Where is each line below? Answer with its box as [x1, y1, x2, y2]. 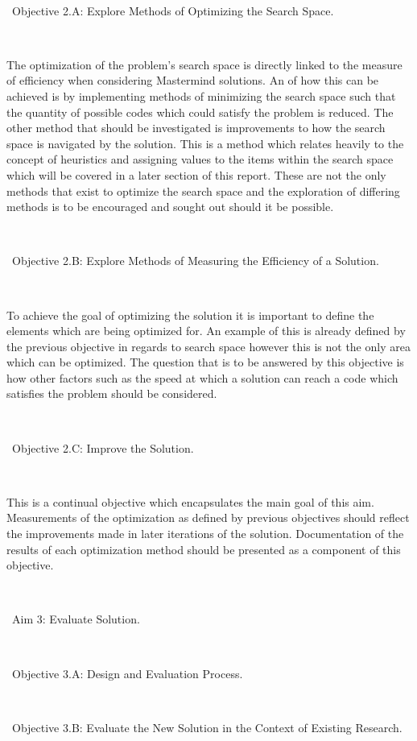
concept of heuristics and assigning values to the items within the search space [6, 151, 394, 168]
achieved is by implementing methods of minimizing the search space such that [6, 87, 396, 104]
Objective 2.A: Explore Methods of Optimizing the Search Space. [11, 2, 334, 19]
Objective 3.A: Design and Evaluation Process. [11, 664, 243, 681]
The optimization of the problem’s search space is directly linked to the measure [6, 56, 403, 72]
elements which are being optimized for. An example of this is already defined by [6, 322, 406, 339]
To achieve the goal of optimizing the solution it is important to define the [6, 306, 374, 323]
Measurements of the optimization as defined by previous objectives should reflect [6, 509, 410, 526]
